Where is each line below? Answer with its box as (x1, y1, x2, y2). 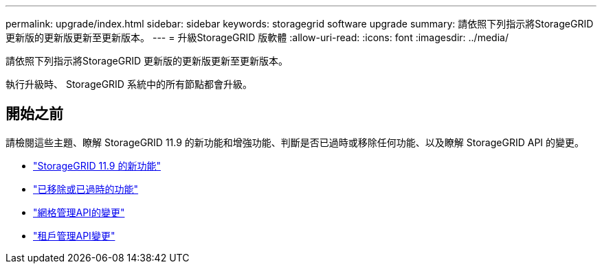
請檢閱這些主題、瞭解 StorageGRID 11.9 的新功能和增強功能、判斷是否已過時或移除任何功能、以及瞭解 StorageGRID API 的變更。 (5, 136, 585, 148)
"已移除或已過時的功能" (33, 183, 139, 195)
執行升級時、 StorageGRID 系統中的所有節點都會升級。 (5, 78, 252, 90)
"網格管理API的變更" (33, 206, 125, 218)
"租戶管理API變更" (33, 229, 115, 242)
